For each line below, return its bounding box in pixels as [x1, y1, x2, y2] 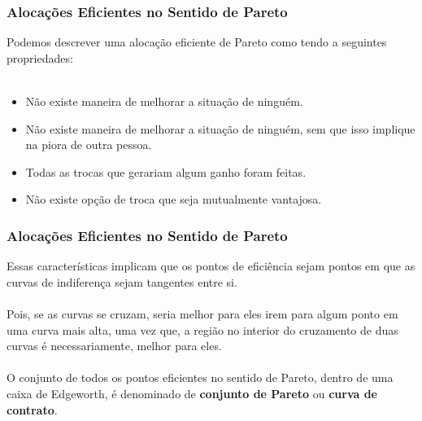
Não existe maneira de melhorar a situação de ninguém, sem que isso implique [25, 120, 415, 137]
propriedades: [7, 49, 73, 66]
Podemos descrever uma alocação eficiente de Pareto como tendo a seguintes [7, 33, 387, 50]
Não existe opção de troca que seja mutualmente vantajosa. [25, 191, 322, 208]
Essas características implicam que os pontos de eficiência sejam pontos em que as [7, 257, 415, 274]
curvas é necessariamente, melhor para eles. [7, 337, 222, 354]
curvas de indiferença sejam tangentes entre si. [7, 273, 237, 290]
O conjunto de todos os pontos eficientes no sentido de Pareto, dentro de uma [7, 369, 394, 386]
